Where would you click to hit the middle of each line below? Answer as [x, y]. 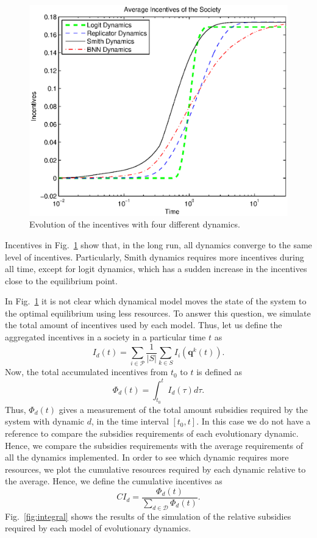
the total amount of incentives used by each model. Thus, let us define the [144, 325]
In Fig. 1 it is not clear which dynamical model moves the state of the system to [156, 301]
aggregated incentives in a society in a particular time [105, 337]
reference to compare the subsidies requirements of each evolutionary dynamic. [152, 433]
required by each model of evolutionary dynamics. [98, 528]
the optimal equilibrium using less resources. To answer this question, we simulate [158, 313]
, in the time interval [130, 421]
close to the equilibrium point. [61, 280]
